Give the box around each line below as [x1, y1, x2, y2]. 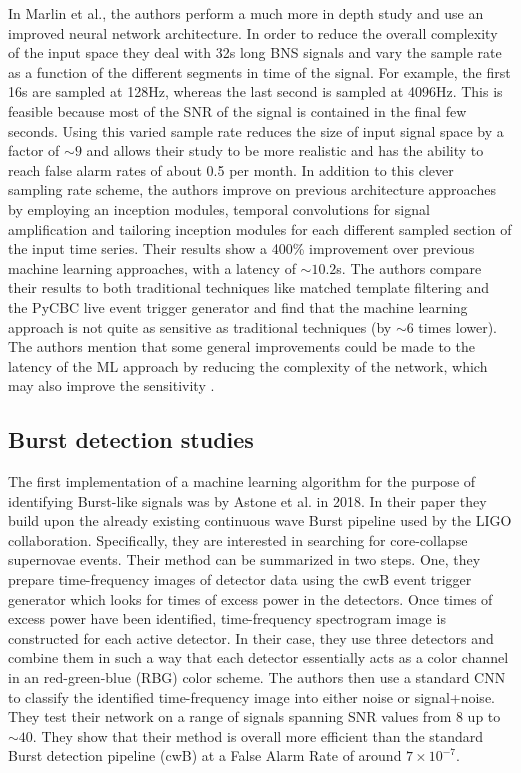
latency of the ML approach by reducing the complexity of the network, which [8, 355, 488, 376]
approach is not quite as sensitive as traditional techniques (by [8, 316, 392, 337]
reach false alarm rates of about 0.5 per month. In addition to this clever [8, 159, 454, 180]
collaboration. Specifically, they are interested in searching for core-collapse [8, 529, 468, 550]
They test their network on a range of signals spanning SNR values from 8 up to [8, 706, 501, 727]
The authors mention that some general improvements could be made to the [8, 336, 475, 357]
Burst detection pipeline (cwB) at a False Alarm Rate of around [8, 745, 402, 766]
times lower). [418, 316, 498, 337]
